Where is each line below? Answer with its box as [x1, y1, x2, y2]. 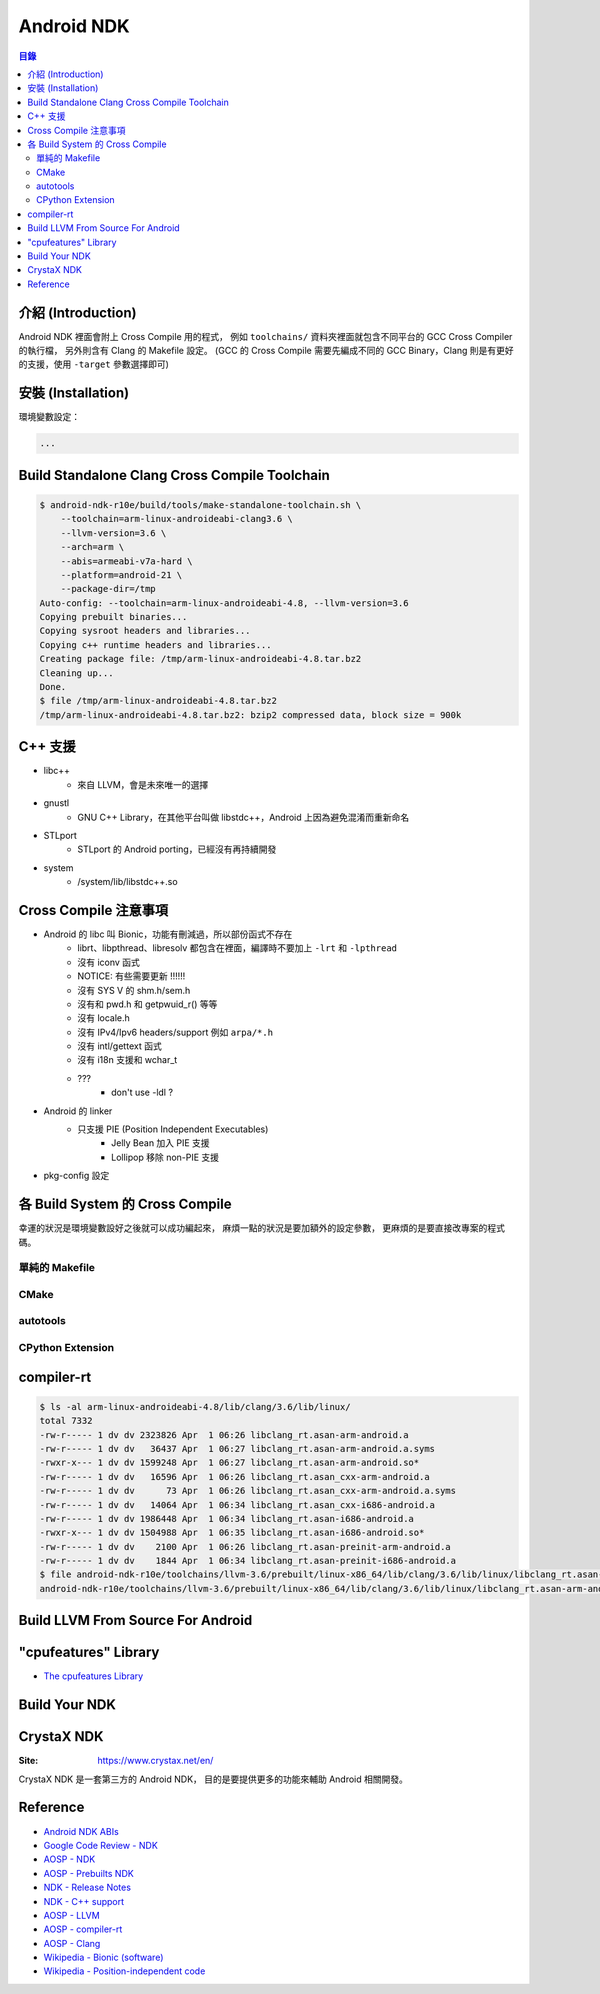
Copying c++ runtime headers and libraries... [39, 639, 272, 650]
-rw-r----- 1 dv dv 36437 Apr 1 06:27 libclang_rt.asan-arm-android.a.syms [39, 1443, 435, 1454]
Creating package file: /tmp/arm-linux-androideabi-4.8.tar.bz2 [39, 653, 362, 665]
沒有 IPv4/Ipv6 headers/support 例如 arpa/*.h [77, 1026, 274, 1038]
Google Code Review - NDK [43, 1839, 159, 1851]
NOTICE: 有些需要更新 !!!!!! [77, 970, 186, 982]
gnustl [43, 797, 70, 809]
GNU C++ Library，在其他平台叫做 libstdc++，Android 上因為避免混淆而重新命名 [77, 811, 410, 823]
